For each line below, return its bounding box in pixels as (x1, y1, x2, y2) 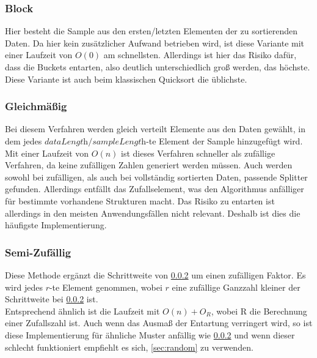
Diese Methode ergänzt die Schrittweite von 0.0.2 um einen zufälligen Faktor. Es (5, 268, 306, 281)
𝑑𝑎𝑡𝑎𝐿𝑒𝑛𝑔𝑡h (45, 138, 89, 146)
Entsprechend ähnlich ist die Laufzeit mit (5, 304, 160, 317)
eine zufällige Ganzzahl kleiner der (172, 280, 301, 293)
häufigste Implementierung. (5, 218, 107, 231)
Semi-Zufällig (5, 244, 71, 259)
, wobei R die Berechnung (211, 304, 307, 317)
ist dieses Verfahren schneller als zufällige (121, 146, 275, 159)
